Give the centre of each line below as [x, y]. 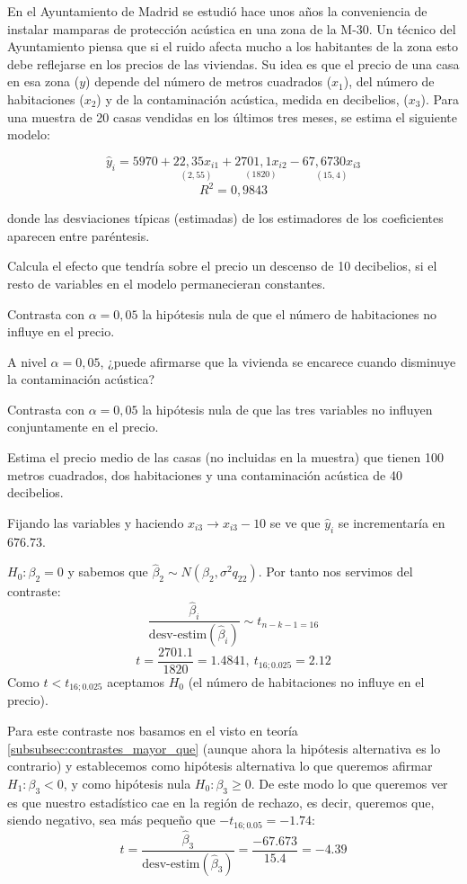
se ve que [295, 522]
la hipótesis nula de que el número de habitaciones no [289, 313]
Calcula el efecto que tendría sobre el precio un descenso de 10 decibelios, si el [222, 266]
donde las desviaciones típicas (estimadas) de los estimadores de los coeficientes [225, 218]
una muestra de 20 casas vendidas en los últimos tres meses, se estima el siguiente [232, 116]
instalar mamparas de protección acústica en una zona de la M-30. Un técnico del [232, 28]
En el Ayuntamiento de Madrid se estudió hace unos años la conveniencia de [217, 11]
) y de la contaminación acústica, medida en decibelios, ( [252, 98]
